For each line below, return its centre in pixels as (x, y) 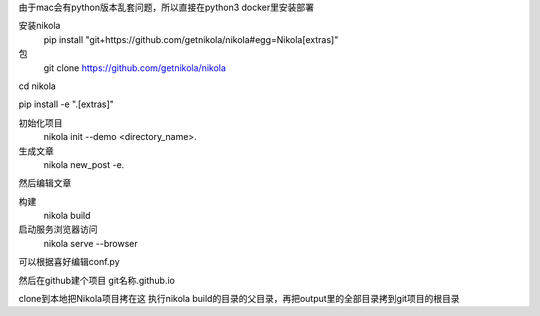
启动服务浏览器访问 (58, 229)
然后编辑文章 (45, 183)
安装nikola (39, 26)
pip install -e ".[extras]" (66, 104)
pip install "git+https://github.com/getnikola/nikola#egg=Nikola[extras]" (191, 39)
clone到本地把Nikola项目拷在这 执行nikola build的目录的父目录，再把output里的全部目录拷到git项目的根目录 (239, 299)
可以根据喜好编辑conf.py (69, 262)
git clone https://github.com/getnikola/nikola (135, 67)
